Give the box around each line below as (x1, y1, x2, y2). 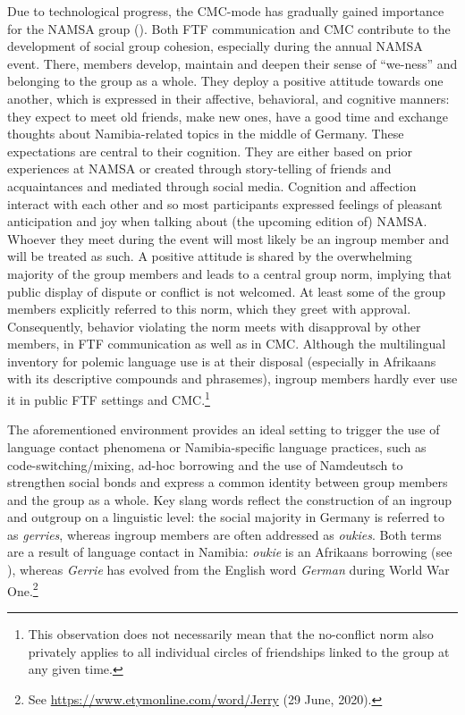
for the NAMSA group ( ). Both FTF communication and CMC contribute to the (7, 19, 451, 38)
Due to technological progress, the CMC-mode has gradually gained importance (7, 2, 444, 20)
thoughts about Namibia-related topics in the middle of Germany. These (7, 124, 404, 143)
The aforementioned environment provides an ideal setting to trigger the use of (7, 420, 440, 439)
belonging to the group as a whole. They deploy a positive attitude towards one (7, 71, 444, 90)
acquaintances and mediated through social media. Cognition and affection (7, 176, 417, 195)
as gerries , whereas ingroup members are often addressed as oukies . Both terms (7, 525, 442, 543)
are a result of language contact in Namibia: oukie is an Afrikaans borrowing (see (7, 543, 452, 561)
